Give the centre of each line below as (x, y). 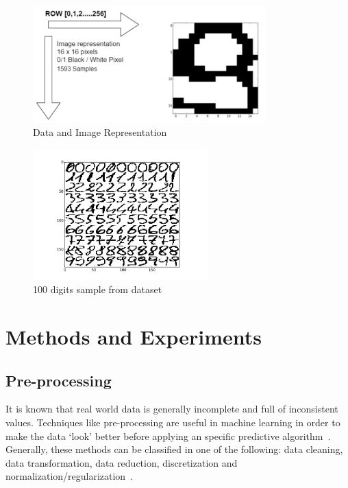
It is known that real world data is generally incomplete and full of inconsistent (172, 409)
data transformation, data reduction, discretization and (122, 462)
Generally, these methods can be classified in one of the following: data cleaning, (174, 449)
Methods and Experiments (134, 336)
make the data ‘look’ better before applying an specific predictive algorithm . (168, 435)
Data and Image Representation (100, 132)
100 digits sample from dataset (98, 289)
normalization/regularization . (70, 476)
